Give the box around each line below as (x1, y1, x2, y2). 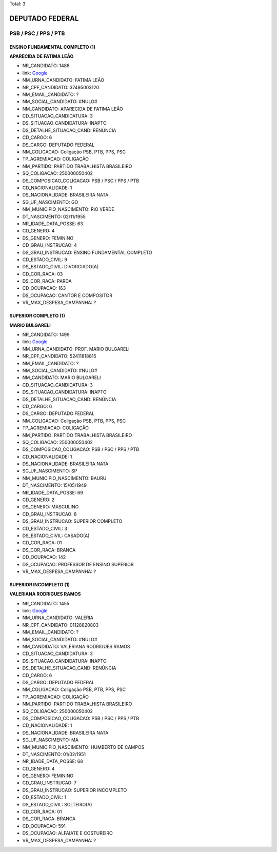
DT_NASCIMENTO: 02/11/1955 (22, 213, 86, 220)
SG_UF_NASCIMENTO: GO (22, 199, 78, 205)
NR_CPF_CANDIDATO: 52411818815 (22, 353, 97, 359)
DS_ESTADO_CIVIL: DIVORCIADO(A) (22, 264, 99, 270)
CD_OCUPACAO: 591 (22, 823, 66, 829)
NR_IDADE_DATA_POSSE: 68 (22, 758, 83, 764)
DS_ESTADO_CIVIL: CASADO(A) (22, 532, 90, 539)
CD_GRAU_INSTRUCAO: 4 (22, 242, 77, 248)
